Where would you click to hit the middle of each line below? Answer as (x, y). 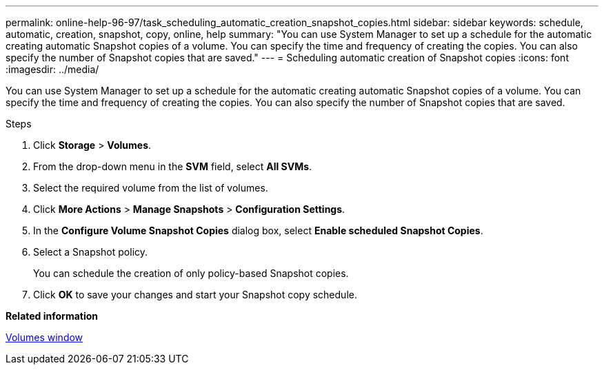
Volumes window (44, 337)
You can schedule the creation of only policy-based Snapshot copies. (191, 273)
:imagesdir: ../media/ (52, 69)
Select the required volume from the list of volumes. (151, 188)
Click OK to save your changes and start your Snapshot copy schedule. (195, 295)
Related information (52, 316)
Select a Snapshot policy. (91, 252)
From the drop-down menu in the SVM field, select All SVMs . (173, 166)
